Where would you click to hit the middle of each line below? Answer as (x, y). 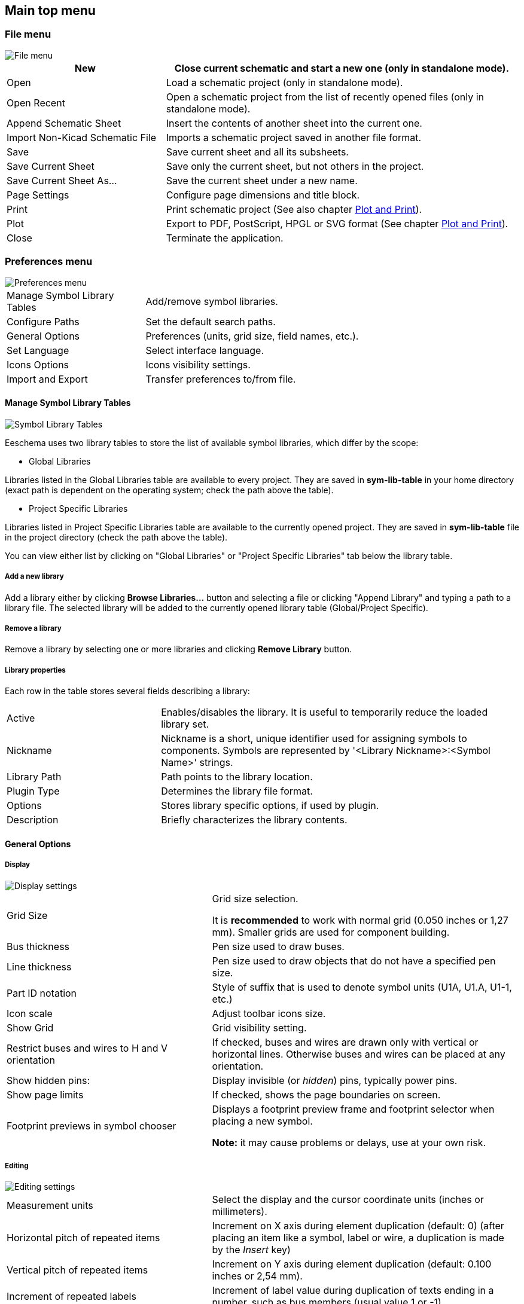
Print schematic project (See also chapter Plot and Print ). (294, 209)
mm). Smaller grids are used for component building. (331, 932)
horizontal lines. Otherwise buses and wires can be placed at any (359, 1054)
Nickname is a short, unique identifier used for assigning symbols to (314, 739)
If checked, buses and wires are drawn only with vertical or (345, 1042)
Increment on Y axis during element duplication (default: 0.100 (352, 1264)
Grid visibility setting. (259, 1027)
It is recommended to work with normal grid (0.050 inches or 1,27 (360, 920)
